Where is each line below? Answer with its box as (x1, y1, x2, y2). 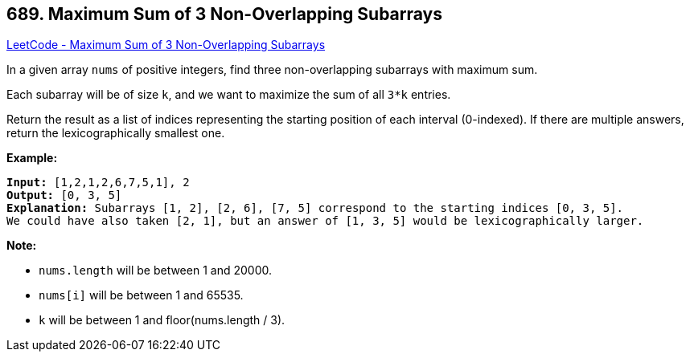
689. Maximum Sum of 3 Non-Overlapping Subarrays (6, 4, 442, 24)
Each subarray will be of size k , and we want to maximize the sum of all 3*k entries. (6, 87, 451, 102)
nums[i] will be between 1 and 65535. (39, 288, 244, 303)
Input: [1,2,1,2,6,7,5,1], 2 (6, 176, 190, 189)
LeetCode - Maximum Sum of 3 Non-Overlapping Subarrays (6, 38, 326, 52)
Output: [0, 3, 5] (6, 189, 122, 202)
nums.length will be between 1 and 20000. (39, 263, 272, 278)
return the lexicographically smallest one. (6, 126, 225, 140)
